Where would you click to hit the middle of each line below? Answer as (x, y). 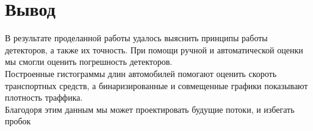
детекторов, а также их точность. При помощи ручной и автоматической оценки (154, 49)
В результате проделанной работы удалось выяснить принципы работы (136, 38)
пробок (18, 121)
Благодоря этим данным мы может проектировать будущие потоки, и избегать (150, 109)
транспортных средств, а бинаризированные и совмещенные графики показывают (156, 85)
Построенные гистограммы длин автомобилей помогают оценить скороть (141, 73)
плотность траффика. (44, 97)
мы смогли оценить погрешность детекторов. (89, 62)
